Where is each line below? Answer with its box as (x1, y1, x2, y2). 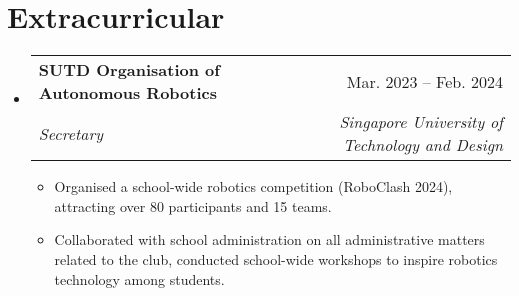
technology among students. (54, 268, 225, 289)
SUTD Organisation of (38, 58, 220, 82)
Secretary (38, 121, 104, 145)
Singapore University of (339, 110, 503, 134)
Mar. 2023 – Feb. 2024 (346, 69, 503, 93)
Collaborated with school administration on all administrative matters (54, 229, 485, 250)
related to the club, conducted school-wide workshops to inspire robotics (54, 248, 498, 269)
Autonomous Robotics (38, 81, 217, 105)
